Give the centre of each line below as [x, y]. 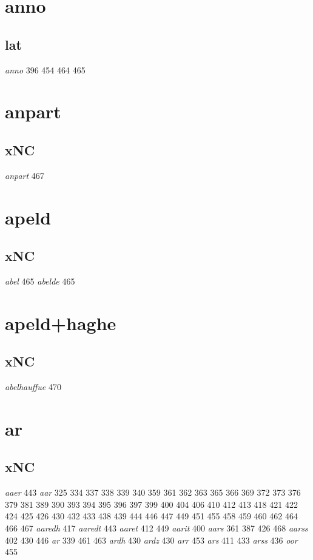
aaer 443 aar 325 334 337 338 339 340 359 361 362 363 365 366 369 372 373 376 [153, 492]
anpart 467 [25, 175]
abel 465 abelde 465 [40, 281]
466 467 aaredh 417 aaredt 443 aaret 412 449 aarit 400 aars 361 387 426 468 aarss [156, 528]
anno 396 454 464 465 [45, 69]
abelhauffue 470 [33, 387]
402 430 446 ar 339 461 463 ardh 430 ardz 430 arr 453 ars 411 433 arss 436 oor [151, 540]
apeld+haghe [61, 322]
